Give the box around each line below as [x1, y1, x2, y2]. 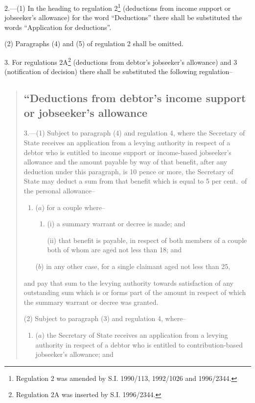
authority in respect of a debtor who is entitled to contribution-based [35, 339, 243, 349]
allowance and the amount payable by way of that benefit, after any [23, 157, 228, 167]
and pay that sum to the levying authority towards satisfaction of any [23, 277, 233, 288]
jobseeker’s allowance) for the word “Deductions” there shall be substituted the [4, 12, 242, 23]
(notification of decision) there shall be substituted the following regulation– [4, 66, 233, 77]
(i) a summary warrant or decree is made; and [47, 218, 185, 229]
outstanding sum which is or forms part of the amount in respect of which [23, 287, 246, 297]
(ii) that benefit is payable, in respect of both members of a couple [47, 235, 247, 245]
